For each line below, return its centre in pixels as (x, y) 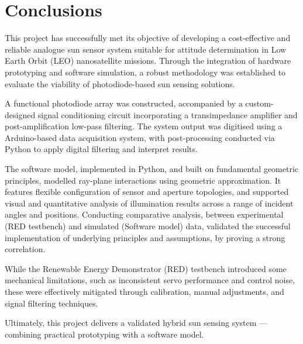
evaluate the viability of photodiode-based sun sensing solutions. (120, 83)
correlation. (25, 249)
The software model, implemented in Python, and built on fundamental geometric (152, 169)
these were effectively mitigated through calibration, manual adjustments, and (144, 291)
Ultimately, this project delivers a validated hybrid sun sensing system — (136, 323)
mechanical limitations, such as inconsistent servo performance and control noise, (150, 280)
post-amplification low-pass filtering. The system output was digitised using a (144, 126)
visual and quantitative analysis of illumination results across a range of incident (149, 203)
